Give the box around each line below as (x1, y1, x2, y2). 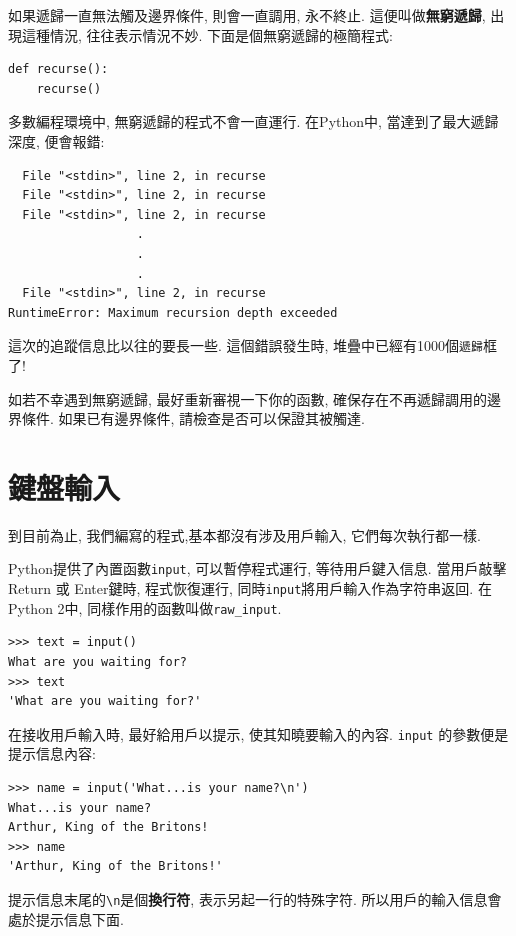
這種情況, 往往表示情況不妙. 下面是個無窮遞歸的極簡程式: (21, 24, 393, 45)
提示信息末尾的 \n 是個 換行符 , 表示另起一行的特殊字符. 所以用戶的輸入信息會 (8, 889, 502, 910)
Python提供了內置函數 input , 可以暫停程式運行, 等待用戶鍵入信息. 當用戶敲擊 (8, 558, 507, 579)
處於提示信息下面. (8, 908, 124, 929)
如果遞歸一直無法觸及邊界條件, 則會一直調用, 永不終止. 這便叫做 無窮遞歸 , (8, 5, 486, 25)
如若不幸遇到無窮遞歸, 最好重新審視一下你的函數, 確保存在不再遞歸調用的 (8, 388, 488, 409)
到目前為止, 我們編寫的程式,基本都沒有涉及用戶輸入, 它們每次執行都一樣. (8, 524, 481, 545)
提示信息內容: (8, 743, 96, 764)
